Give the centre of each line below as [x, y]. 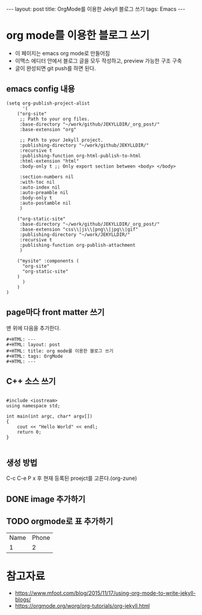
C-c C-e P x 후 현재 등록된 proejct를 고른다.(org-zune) [72, 478]
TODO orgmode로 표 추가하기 [60, 521]
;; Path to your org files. [55, 119]
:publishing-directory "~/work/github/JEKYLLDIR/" [84, 145]
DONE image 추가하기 [46, 499]
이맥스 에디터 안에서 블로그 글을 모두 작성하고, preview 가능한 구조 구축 [98, 61]
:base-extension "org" [48, 129]
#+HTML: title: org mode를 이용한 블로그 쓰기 [60, 351]
